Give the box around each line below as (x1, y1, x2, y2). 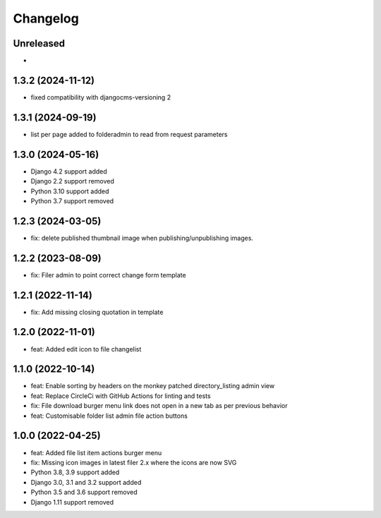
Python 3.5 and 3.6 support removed (30, 488, 138, 497)
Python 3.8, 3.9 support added (30, 468, 120, 476)
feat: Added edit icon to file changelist (30, 344, 142, 353)
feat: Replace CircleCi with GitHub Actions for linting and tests (30, 392, 211, 400)
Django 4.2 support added (30, 167, 107, 176)
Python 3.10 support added (30, 187, 109, 195)
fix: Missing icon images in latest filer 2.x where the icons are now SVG (30, 458, 237, 466)
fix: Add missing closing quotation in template (30, 308, 164, 316)
